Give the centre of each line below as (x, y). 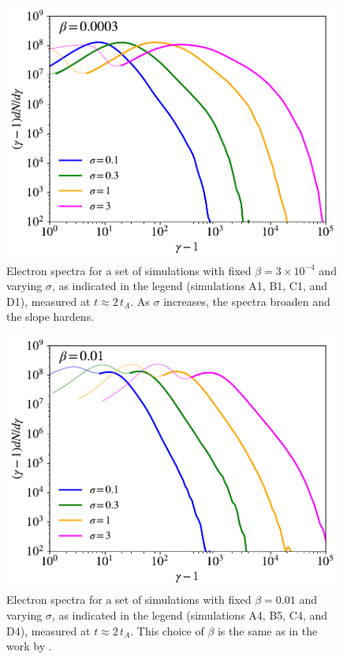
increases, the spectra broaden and (247, 301)
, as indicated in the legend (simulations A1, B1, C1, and (190, 286)
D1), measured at (49, 301)
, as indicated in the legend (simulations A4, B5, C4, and (190, 615)
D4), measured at (49, 630)
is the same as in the (267, 630)
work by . (29, 646)
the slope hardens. (50, 316)
